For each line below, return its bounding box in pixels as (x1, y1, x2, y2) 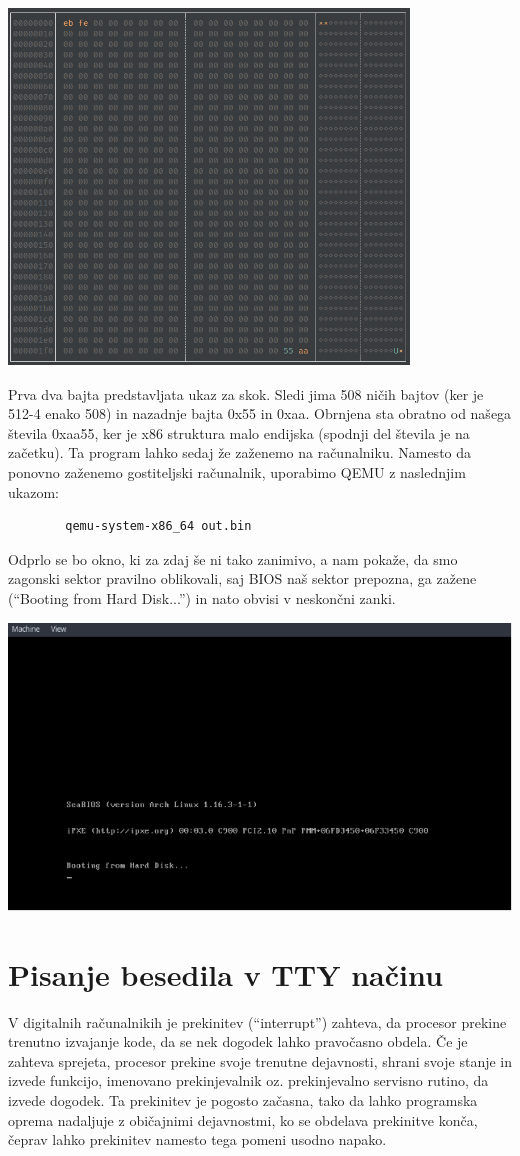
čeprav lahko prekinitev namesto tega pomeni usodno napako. (8, 1129, 387, 1150)
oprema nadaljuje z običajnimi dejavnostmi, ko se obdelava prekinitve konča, (8, 1109, 478, 1130)
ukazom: (8, 481, 59, 502)
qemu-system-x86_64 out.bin (65, 519, 252, 534)
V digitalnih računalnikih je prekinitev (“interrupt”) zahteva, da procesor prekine (8, 1011, 507, 1032)
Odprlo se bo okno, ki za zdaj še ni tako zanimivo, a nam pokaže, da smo (8, 548, 458, 569)
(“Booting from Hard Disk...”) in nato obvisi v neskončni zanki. (8, 587, 396, 608)
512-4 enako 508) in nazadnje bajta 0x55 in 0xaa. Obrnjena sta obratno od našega (8, 403, 512, 424)
